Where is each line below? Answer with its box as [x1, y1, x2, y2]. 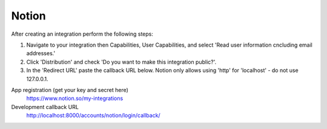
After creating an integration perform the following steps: [11, 30, 154, 38]
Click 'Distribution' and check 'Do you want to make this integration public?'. [26, 58, 217, 65]
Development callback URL [11, 103, 79, 110]
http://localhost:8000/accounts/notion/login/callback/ [26, 112, 160, 119]
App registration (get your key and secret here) [11, 86, 128, 93]
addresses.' [26, 50, 56, 57]
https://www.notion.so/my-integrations [26, 94, 124, 102]
